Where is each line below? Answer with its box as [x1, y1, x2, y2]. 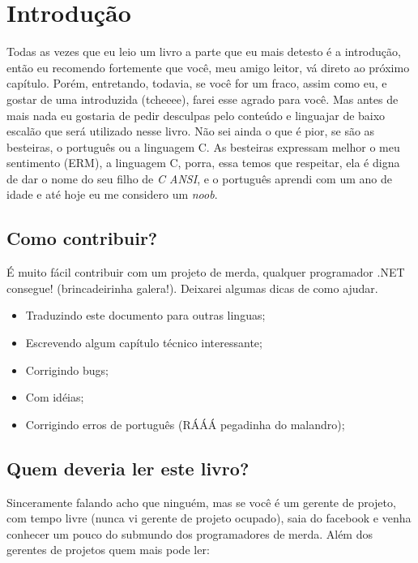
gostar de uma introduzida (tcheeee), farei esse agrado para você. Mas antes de [6, 90, 399, 107]
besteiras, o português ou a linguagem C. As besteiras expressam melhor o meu [6, 138, 400, 155]
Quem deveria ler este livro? [6, 455, 250, 480]
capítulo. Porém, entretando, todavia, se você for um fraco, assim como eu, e [6, 75, 387, 92]
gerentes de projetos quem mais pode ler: [6, 541, 210, 558]
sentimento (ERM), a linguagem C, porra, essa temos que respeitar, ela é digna [6, 154, 400, 171]
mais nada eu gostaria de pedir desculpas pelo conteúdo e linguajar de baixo [6, 106, 386, 123]
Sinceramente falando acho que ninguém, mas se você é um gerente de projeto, [6, 493, 396, 510]
